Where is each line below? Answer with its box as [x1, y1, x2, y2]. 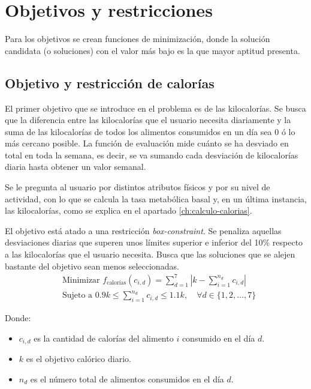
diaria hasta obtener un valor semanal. [5, 160, 146, 173]
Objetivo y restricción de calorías [5, 73, 215, 92]
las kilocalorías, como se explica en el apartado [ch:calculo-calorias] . [5, 204, 252, 217]
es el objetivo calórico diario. [26, 352, 131, 365]
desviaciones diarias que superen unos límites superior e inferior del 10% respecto [5, 236, 303, 249]
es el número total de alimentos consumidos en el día [30, 372, 224, 385]
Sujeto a [62, 291, 93, 300]
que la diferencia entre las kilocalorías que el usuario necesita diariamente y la [5, 113, 291, 126]
